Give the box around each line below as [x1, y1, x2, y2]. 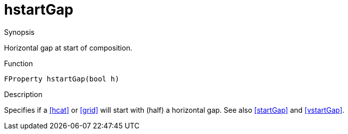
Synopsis [4, 27, 35, 36]
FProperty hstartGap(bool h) [4, 74, 119, 83]
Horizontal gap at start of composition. [4, 43, 133, 52]
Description [4, 90, 42, 99]
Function [4, 59, 33, 68]
